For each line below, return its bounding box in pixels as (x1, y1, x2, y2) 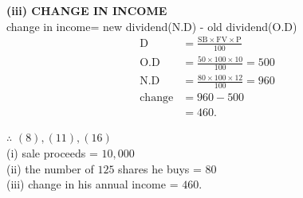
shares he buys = (118, 160, 202, 177)
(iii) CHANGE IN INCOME (6, 2, 167, 18)
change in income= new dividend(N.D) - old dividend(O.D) (6, 17, 297, 34)
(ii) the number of (6, 160, 94, 177)
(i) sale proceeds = (6, 144, 98, 161)
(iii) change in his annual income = (6, 176, 179, 192)
